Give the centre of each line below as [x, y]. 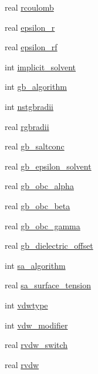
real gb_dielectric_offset [49, 245]
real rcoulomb [29, 7]
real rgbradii [27, 126]
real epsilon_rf [31, 47]
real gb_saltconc [35, 146]
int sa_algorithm [35, 265]
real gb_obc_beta [38, 205]
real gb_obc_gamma [43, 225]
